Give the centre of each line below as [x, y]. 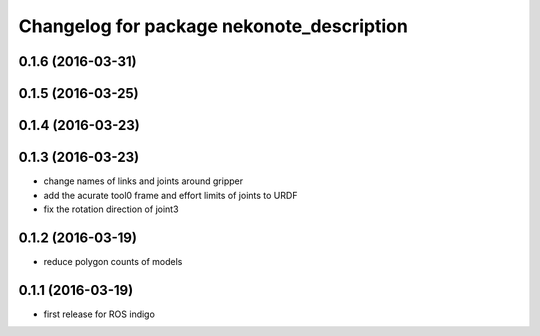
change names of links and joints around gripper [143, 181]
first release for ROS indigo [99, 314]
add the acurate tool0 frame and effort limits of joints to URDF [170, 195]
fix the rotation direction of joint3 [111, 209]
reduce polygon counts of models [113, 261]
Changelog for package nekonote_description [213, 26]
